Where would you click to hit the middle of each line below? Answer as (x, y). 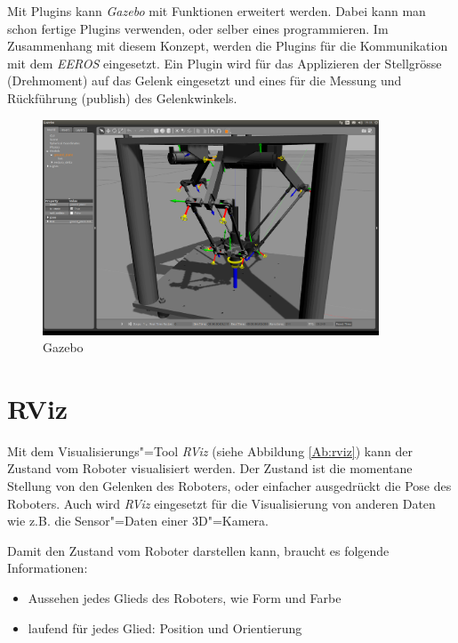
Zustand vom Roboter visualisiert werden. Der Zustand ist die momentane (210, 468)
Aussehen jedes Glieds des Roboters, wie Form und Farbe (185, 598)
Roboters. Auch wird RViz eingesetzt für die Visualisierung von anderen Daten (221, 503)
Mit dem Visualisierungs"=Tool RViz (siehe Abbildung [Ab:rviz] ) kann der (210, 450)
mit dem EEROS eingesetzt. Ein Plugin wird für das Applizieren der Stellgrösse (225, 63)
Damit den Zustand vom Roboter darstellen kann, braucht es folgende (198, 550)
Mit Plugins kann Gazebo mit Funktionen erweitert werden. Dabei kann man (217, 11)
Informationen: (48, 568)
